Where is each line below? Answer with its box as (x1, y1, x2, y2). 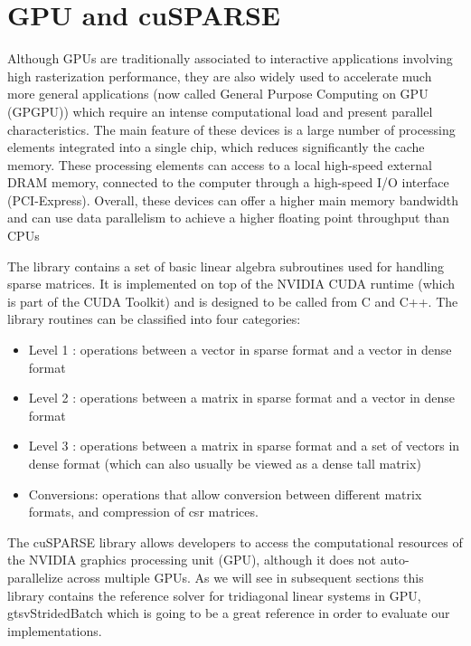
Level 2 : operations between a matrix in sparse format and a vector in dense (28, 388, 456, 407)
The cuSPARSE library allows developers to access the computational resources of (7, 532, 463, 551)
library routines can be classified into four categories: (7, 309, 301, 328)
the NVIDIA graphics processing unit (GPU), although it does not (7, 550, 377, 569)
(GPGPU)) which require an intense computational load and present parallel (7, 101, 433, 120)
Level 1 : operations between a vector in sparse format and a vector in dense (28, 340, 452, 359)
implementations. (7, 621, 102, 640)
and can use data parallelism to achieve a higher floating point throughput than (7, 208, 450, 227)
